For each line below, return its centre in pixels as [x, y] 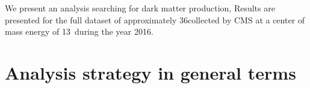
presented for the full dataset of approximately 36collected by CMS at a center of [155, 19]
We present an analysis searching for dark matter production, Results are [140, 8]
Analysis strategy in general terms [150, 72]
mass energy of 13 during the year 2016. [79, 31]
